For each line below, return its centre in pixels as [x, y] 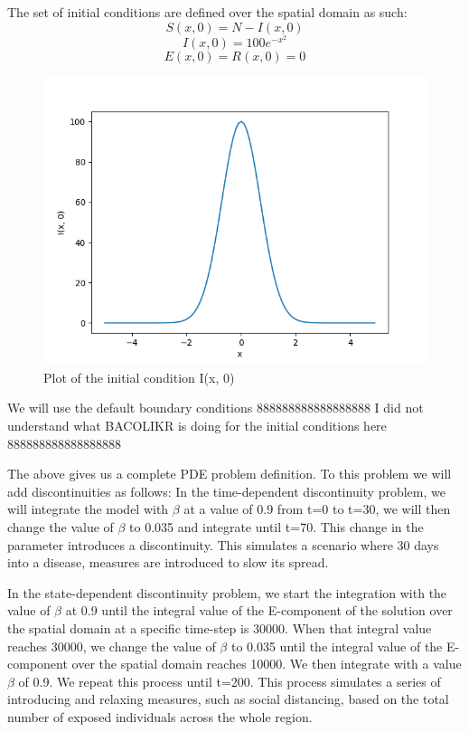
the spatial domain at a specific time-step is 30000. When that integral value [220, 627]
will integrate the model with [88, 509]
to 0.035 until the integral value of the [337, 646]
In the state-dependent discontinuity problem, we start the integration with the [227, 592]
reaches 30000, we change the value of [112, 646]
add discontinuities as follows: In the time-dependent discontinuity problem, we [226, 491]
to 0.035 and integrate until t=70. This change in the [277, 526]
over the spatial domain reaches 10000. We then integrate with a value [267, 664]
